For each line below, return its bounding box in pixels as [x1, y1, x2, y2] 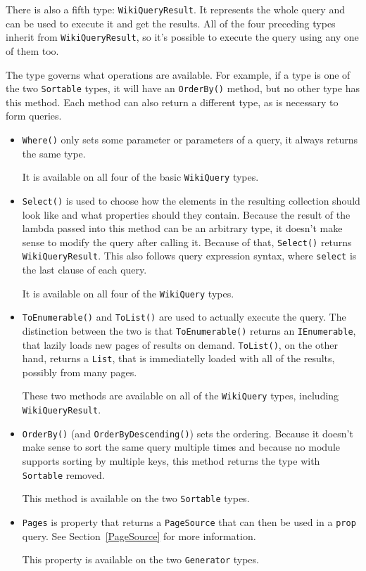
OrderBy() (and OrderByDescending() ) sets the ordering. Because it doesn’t [22, 425, 353, 440]
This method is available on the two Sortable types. [22, 491, 250, 506]
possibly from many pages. [22, 364, 137, 379]
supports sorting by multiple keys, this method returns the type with [22, 454, 320, 468]
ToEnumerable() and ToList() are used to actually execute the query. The [22, 309, 346, 324]
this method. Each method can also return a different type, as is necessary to [6, 94, 339, 109]
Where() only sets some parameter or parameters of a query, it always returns [22, 131, 358, 146]
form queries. [6, 108, 62, 123]
